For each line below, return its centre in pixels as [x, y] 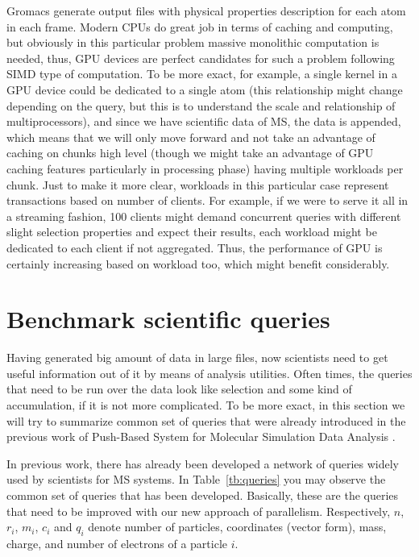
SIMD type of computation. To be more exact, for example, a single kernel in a [202, 74]
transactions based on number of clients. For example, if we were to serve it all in [207, 200]
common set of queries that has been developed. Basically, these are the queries [203, 495]
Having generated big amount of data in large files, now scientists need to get [197, 357]
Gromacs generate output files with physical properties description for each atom [206, 10]
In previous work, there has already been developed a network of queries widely [203, 463]
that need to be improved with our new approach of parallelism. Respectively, [199, 511]
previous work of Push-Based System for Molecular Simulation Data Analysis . [201, 436]
